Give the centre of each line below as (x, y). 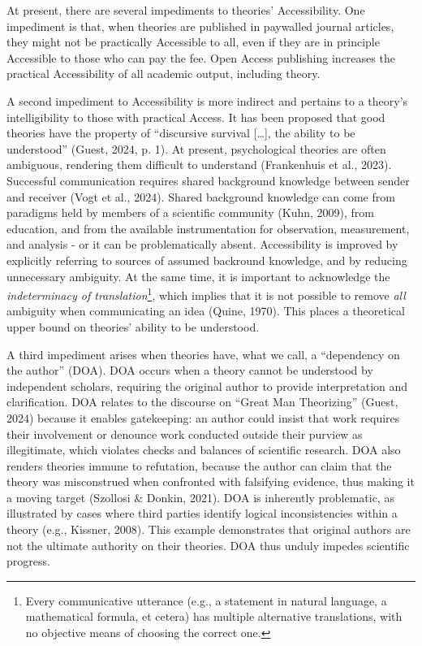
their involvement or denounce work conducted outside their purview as (185, 434)
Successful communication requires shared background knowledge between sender (208, 180)
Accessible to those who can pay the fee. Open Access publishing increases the (201, 57)
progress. (28, 561)
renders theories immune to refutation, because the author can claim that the (199, 465)
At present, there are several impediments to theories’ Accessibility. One (186, 10)
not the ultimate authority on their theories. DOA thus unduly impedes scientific (208, 545)
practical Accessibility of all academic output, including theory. (164, 74)
